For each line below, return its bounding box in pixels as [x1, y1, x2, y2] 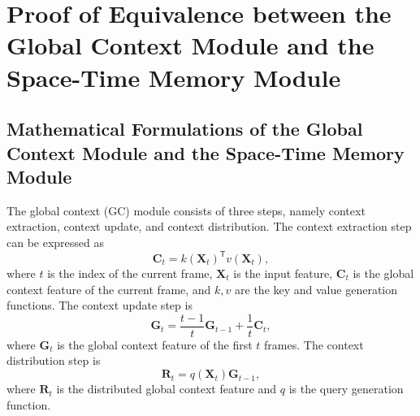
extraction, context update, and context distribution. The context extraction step [6, 218, 412, 235]
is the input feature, [233, 265, 333, 282]
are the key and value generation [235, 280, 397, 297]
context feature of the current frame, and [6, 280, 211, 297]
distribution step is [6, 352, 101, 369]
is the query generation [288, 380, 404, 397]
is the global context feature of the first [57, 336, 253, 353]
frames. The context [264, 336, 364, 353]
